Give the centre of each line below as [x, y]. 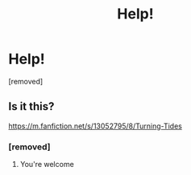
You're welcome [47, 165]
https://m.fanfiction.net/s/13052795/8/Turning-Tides [95, 126]
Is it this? [31, 106]
